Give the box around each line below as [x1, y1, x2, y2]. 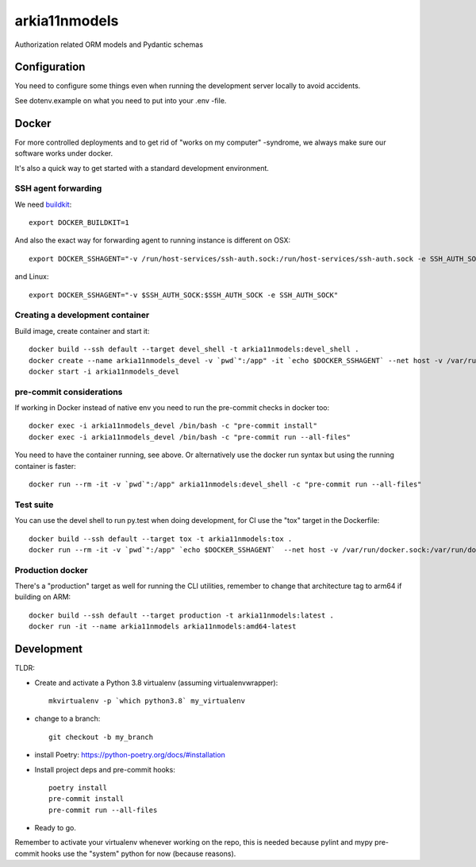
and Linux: [14, 272, 49, 281]
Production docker [14, 564, 89, 575]
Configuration [14, 60, 86, 74]
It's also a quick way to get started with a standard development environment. [14, 163, 270, 172]
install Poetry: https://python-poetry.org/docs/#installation [34, 750, 226, 760]
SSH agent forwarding [14, 183, 102, 194]
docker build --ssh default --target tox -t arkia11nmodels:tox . [29, 534, 293, 544]
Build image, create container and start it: [14, 326, 150, 335]
